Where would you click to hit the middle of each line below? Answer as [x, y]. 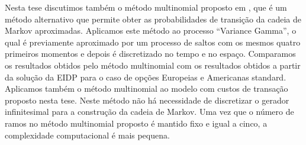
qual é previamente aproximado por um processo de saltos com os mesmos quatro [153, 42]
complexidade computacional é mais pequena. [87, 135]
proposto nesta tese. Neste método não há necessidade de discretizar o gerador [147, 100]
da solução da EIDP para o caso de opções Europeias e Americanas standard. [146, 77]
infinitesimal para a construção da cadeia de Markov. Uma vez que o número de [149, 112]
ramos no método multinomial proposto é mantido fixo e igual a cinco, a [136, 123]
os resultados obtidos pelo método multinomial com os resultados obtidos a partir [153, 65]
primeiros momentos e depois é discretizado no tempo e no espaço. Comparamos [150, 54]
